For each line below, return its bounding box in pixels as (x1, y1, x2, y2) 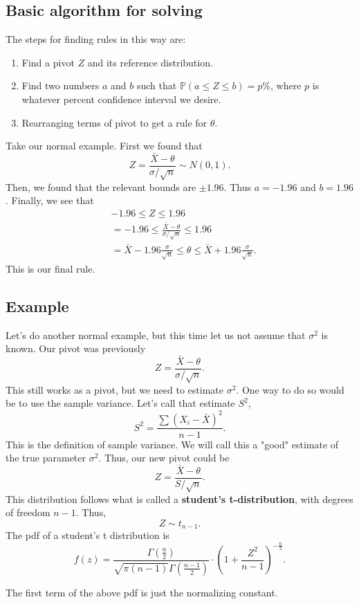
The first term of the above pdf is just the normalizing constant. (6, 585, 278, 599)
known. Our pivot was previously (6, 341, 146, 356)
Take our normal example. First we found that (6, 138, 203, 153)
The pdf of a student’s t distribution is (6, 528, 169, 542)
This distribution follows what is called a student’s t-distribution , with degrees (6, 491, 353, 506)
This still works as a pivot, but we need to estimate (6, 382, 223, 396)
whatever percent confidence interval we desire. (21, 91, 221, 106)
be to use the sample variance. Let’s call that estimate (6, 396, 235, 410)
